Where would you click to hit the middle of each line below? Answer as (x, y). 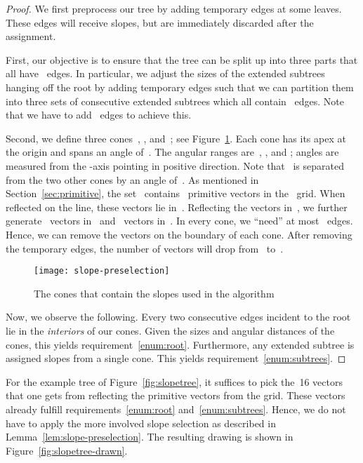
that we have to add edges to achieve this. (99, 115)
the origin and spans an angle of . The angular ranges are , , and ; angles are (172, 152)
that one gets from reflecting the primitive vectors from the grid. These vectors (176, 395)
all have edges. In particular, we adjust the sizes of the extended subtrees (165, 73)
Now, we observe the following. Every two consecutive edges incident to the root (178, 317)
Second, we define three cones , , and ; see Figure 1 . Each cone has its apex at (176, 138)
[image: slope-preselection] (102, 271)
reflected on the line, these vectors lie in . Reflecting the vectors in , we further (177, 207)
